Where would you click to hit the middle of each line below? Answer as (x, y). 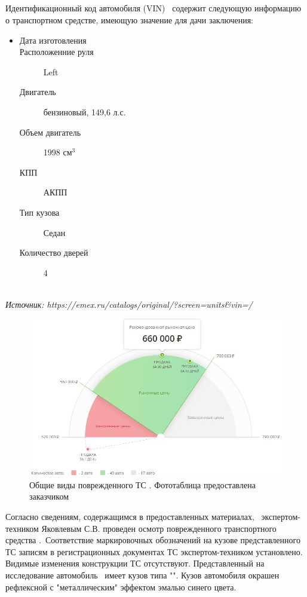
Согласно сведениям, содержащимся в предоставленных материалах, (130, 517)
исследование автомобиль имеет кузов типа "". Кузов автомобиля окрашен (142, 575)
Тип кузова (39, 212)
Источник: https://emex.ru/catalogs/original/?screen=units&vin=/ (129, 304)
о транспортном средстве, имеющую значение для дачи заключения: (129, 19)
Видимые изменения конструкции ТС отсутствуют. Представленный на (135, 563)
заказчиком (49, 496)
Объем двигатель (50, 132)
